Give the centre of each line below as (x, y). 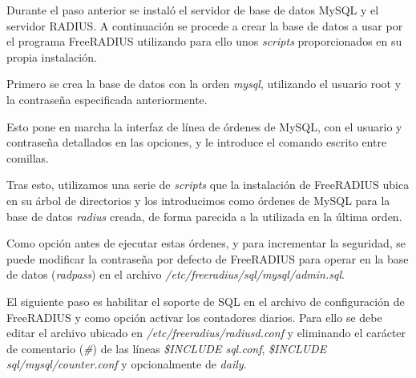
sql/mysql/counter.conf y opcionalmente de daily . (127, 364)
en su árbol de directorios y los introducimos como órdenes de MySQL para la (198, 200)
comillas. (28, 157)
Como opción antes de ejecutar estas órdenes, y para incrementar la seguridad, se (206, 243)
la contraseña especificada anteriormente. (107, 99)
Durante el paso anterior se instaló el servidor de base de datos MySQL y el (193, 10)
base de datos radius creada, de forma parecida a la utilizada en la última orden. (204, 216)
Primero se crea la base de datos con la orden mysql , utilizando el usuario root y (204, 84)
